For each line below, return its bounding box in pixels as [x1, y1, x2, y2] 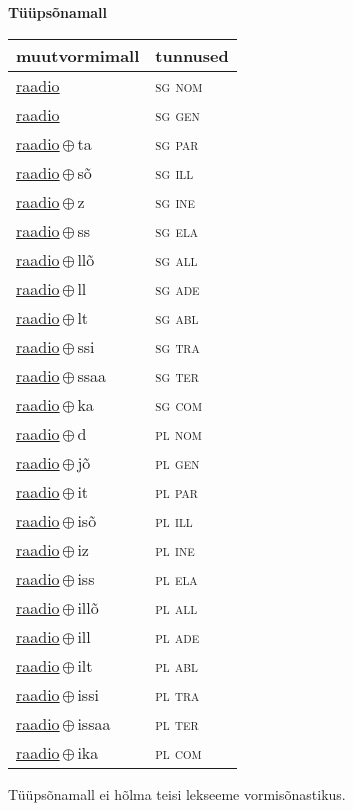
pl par [155, 479, 198, 503]
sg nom [155, 73, 203, 97]
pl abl [155, 653, 198, 677]
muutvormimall [16, 43, 140, 67]
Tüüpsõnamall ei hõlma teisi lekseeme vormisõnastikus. [8, 783, 346, 804]
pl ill [155, 508, 193, 532]
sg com [155, 392, 202, 416]
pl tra [155, 682, 200, 706]
